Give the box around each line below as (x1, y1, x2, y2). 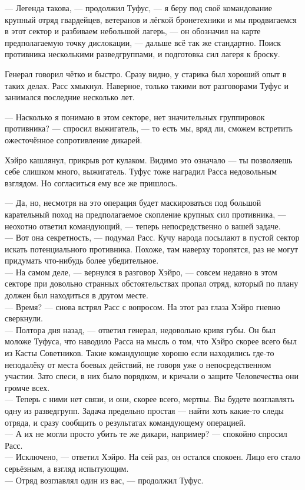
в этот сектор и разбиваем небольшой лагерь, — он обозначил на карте (5, 25, 261, 37)
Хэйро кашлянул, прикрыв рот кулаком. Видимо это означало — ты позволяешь (5, 153, 293, 166)
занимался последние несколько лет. (5, 91, 135, 103)
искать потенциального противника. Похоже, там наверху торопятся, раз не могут (5, 242, 299, 255)
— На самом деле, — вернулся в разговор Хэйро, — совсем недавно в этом (5, 265, 277, 278)
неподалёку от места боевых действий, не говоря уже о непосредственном (5, 358, 271, 370)
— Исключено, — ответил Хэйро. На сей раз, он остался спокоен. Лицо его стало (5, 450, 300, 463)
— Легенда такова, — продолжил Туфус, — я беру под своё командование (5, 2, 272, 14)
